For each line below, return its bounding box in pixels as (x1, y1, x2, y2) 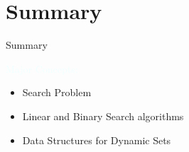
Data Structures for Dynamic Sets (22, 132, 171, 147)
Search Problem (22, 85, 92, 100)
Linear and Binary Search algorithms (22, 108, 184, 123)
